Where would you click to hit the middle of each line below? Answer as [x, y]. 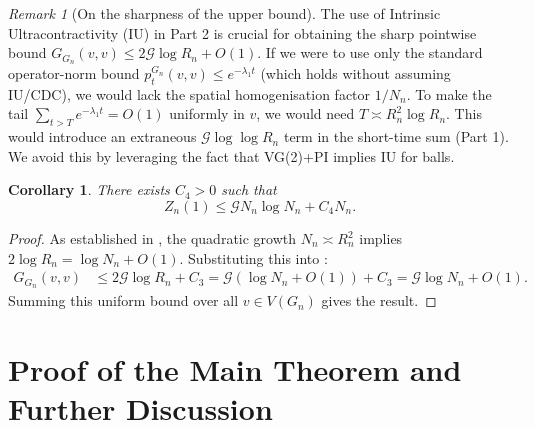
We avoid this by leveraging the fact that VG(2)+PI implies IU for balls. [231, 155]
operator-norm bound [74, 73]
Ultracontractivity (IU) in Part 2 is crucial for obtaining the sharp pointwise [242, 32]
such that [249, 189]
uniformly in [207, 113]
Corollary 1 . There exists [89, 189]
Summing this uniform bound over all [123, 300]
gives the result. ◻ [379, 300]
